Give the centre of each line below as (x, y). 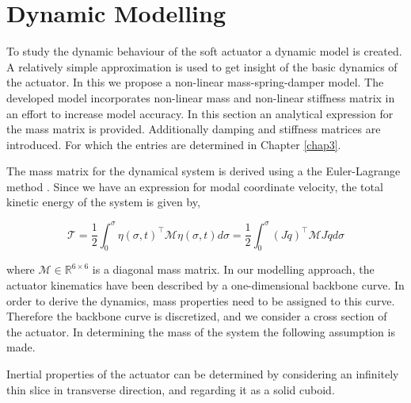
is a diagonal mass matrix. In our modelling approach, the (233, 269)
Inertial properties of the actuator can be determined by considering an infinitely (203, 373)
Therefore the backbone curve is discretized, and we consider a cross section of (197, 316)
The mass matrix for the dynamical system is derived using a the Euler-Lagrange (204, 171)
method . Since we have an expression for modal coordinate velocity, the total (195, 186)
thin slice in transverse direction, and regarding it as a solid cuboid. (171, 389)
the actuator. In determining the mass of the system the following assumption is (201, 331)
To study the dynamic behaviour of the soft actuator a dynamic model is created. (204, 51)
